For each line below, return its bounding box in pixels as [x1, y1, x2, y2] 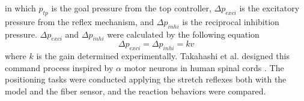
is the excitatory [239, 2, 300, 14]
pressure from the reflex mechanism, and [5, 15, 154, 27]
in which [5, 2, 36, 14]
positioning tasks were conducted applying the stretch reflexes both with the [5, 73, 287, 85]
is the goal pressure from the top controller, [51, 2, 211, 14]
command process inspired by [5, 61, 114, 74]
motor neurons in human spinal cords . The [124, 61, 284, 74]
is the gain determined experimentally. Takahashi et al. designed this [36, 50, 290, 62]
